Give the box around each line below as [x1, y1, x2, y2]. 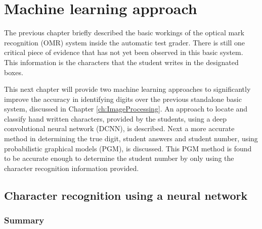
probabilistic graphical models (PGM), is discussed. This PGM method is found [4, 143, 252, 153]
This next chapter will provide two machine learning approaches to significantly [4, 84, 251, 94]
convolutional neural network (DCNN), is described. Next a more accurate [4, 123, 235, 134]
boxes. [4, 67, 23, 77]
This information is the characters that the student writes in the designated [4, 56, 239, 67]
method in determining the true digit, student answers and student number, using [4, 133, 258, 144]
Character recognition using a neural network [4, 187, 248, 203]
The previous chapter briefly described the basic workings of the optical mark [4, 27, 244, 38]
